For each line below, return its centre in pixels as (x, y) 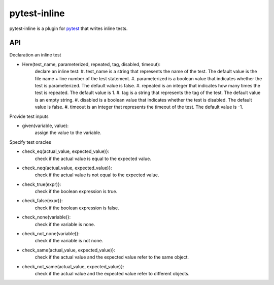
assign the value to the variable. (68, 133)
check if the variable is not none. (69, 241)
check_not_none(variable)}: (51, 234)
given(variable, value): (45, 125)
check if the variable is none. (65, 224)
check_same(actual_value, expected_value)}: (69, 250)
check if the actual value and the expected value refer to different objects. (112, 274)
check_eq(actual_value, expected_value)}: (66, 151)
